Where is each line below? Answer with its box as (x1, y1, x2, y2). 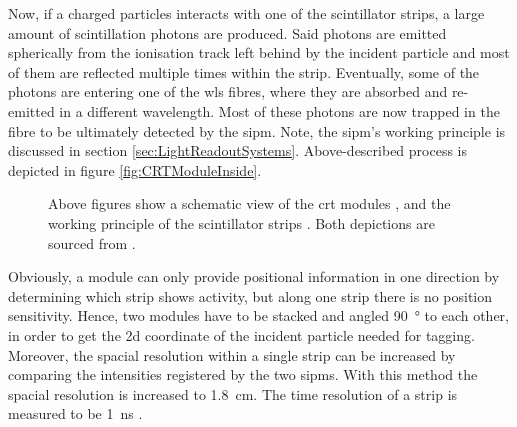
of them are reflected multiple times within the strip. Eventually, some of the (8, 61, 480, 82)
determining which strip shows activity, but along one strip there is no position (8, 285, 493, 306)
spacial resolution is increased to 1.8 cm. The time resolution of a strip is (8, 383, 458, 404)
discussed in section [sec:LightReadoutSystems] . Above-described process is (8, 140, 468, 161)
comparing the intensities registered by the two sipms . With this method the (8, 364, 478, 385)
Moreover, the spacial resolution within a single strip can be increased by (8, 344, 456, 365)
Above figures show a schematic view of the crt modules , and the (48, 193, 451, 214)
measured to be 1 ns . (8, 403, 143, 424)
